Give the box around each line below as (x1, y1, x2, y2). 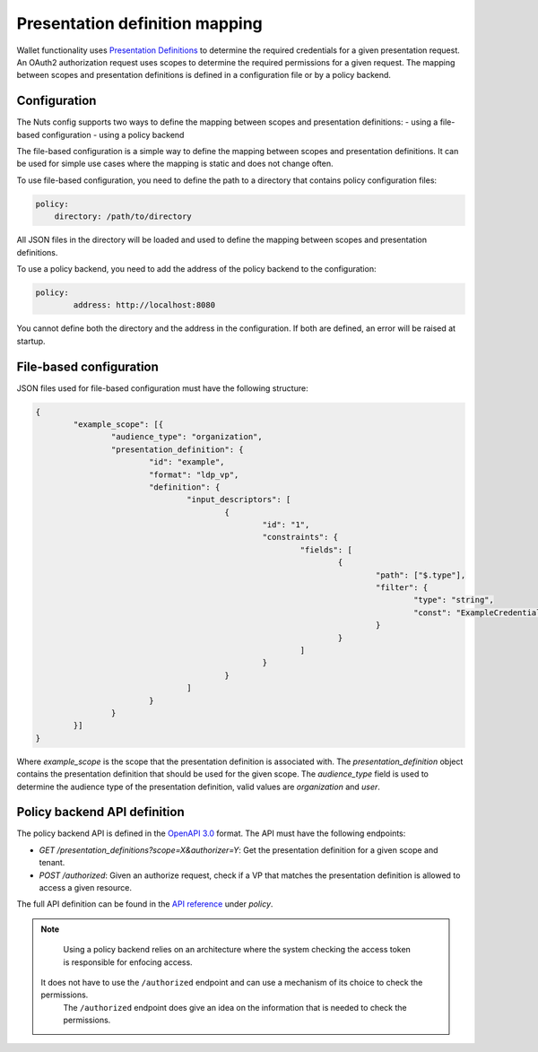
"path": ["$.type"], (375, 569, 466, 580)
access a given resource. (39, 882, 132, 892)
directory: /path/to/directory (54, 212, 192, 222)
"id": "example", (148, 457, 225, 467)
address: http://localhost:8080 (73, 300, 215, 310)
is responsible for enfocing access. (63, 956, 193, 968)
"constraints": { (262, 532, 339, 543)
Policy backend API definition (16, 804, 186, 820)
